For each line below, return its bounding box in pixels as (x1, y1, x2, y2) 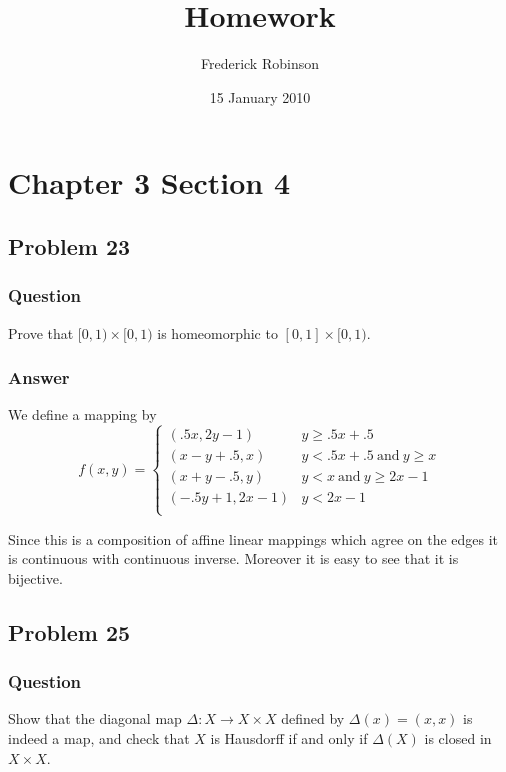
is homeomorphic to (157, 322, 278, 343)
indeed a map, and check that (8, 727, 190, 748)
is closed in (424, 727, 492, 748)
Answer (8, 365, 70, 390)
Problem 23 (8, 230, 131, 261)
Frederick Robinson (200, 53, 319, 74)
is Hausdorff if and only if (210, 727, 368, 748)
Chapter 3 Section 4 (8, 162, 291, 203)
